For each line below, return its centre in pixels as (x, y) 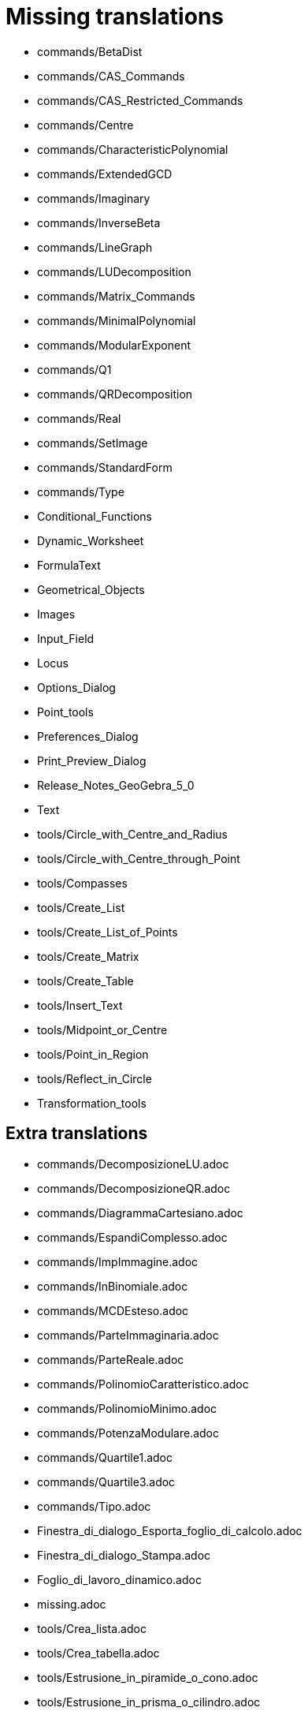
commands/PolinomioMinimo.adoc (127, 1408)
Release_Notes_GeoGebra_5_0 (116, 785)
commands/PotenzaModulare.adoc (128, 1433)
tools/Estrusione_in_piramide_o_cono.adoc (148, 1677)
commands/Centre (85, 125)
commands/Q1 (74, 369)
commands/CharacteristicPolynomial (133, 149)
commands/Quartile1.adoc (105, 1457)
